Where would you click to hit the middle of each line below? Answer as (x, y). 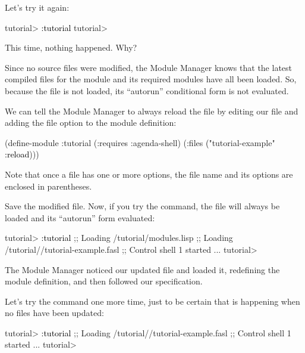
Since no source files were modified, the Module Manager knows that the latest (149, 67)
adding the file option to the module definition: (91, 123)
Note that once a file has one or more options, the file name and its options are (149, 174)
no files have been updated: (54, 313)
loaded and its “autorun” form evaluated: (80, 217)
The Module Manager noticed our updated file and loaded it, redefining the (142, 269)
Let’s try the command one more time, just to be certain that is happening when (152, 301)
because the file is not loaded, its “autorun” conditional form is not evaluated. (147, 90)
